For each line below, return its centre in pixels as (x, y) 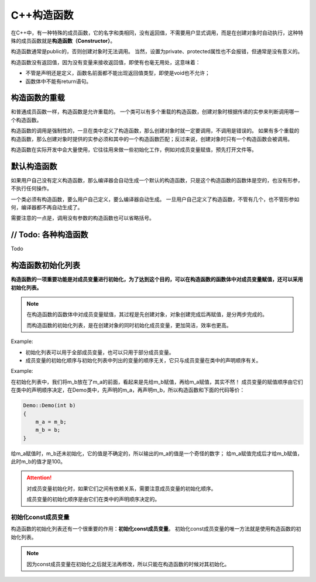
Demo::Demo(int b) (49, 406)
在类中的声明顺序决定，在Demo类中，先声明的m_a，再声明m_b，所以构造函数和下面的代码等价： (128, 390)
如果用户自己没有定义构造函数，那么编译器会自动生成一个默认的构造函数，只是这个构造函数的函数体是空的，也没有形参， (157, 180)
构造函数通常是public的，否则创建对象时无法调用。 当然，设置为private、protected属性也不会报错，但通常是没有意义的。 (157, 51)
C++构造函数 (42, 15)
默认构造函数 (34, 166)
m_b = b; (48, 430)
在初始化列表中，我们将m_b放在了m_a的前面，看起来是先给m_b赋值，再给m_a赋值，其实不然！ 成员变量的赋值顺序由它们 (157, 382)
